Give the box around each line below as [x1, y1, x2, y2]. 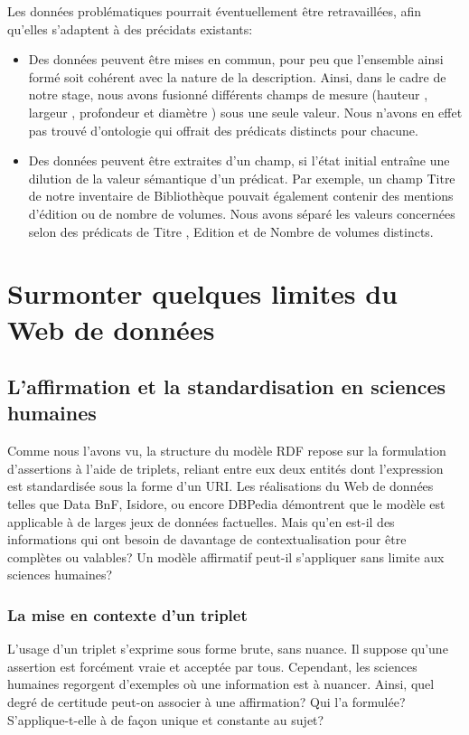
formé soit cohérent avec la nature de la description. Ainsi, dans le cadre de [28, 67, 446, 86]
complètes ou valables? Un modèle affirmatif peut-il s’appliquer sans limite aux [7, 547, 445, 566]
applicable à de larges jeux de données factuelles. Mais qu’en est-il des [7, 512, 395, 531]
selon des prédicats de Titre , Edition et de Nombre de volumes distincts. [28, 221, 434, 240]
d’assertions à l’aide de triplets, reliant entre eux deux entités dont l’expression [7, 458, 444, 477]
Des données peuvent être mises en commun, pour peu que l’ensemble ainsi [28, 50, 444, 69]
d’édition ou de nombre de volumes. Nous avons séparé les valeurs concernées [28, 203, 455, 222]
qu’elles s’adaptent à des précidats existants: [7, 19, 253, 38]
